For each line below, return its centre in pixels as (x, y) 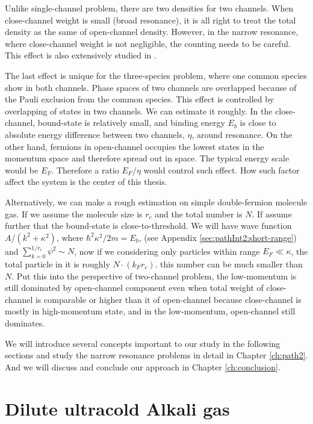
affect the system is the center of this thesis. (86, 182)
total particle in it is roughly (57, 263)
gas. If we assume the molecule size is (74, 214)
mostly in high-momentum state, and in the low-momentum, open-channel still (150, 311)
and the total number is (199, 214)
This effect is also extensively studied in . (81, 55)
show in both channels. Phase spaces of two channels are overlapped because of (151, 87)
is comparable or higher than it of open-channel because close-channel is (168, 299)
